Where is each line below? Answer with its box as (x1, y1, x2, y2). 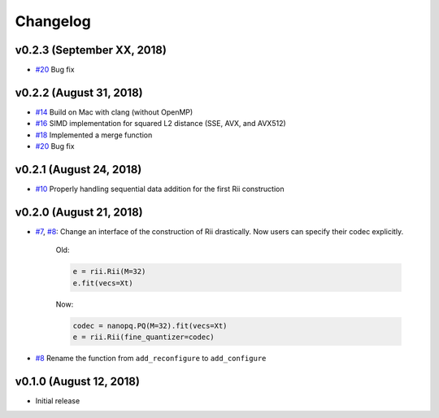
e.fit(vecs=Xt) (72, 278, 133, 288)
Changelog (15, 12, 91, 30)
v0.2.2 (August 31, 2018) (15, 85, 144, 99)
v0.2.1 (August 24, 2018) (15, 163, 142, 176)
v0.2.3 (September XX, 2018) (15, 43, 167, 57)
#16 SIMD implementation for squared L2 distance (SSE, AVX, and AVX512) (35, 119, 286, 128)
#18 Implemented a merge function (35, 130, 153, 140)
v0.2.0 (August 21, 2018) (15, 205, 143, 219)
